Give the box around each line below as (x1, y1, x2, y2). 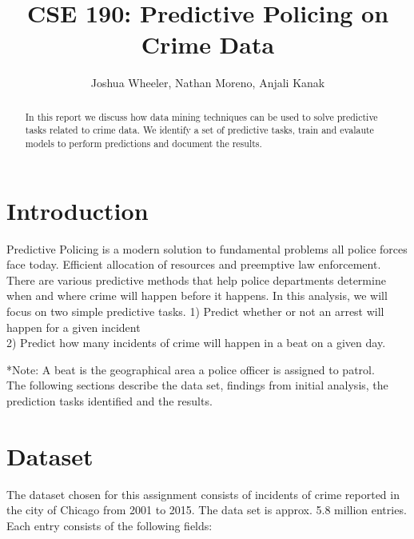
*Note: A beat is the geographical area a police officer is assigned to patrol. (6, 361, 375, 377)
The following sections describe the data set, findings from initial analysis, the (6, 377, 388, 393)
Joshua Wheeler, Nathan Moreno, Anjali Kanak (90, 74, 325, 91)
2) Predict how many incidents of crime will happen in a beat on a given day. (6, 334, 386, 351)
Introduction (6, 194, 149, 226)
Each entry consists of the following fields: (6, 517, 213, 533)
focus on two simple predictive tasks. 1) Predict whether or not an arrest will (6, 302, 384, 319)
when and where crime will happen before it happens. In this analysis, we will (6, 287, 388, 304)
